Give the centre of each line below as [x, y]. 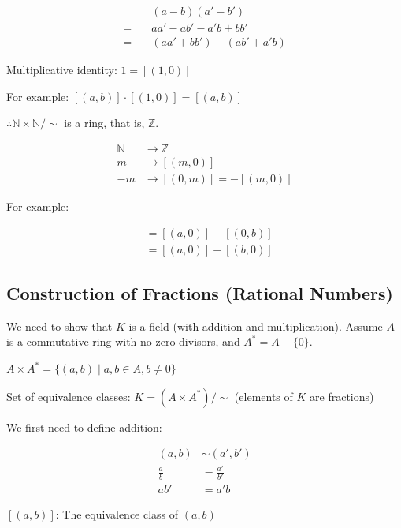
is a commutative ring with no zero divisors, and [123, 341]
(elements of [264, 396]
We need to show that [59, 326]
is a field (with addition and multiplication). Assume [256, 326]
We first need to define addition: [84, 427]
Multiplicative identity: [62, 70]
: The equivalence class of [117, 514]
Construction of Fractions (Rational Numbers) [200, 293]
